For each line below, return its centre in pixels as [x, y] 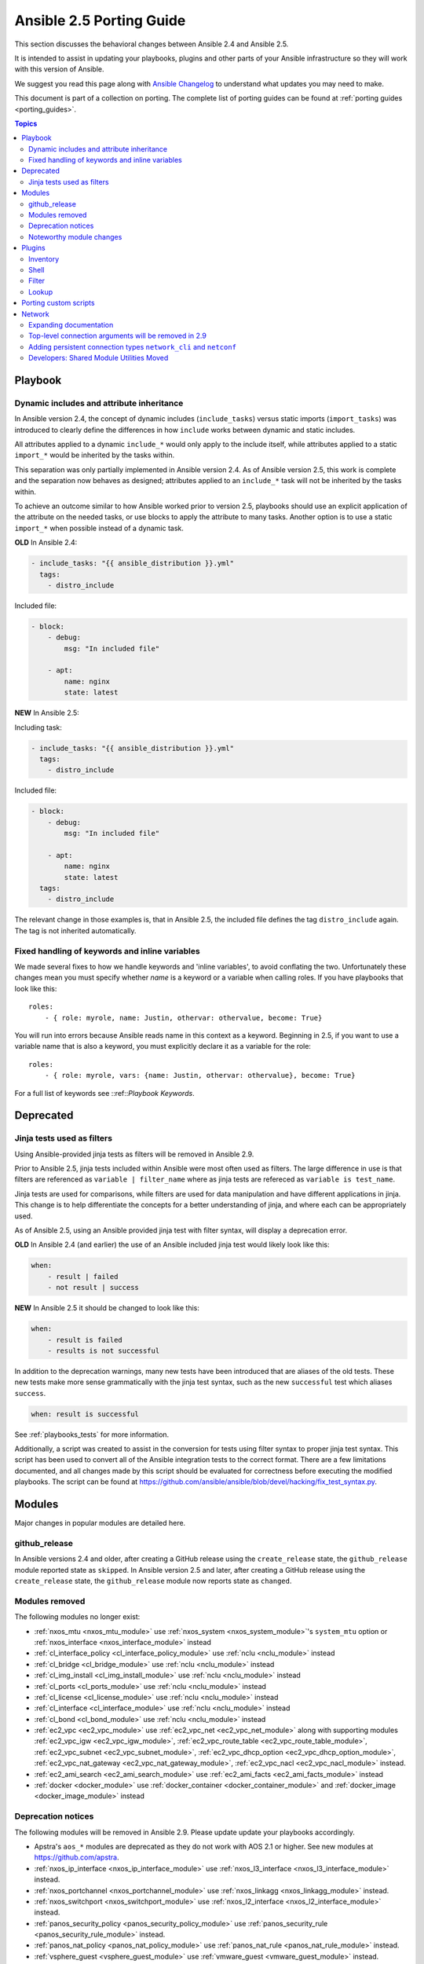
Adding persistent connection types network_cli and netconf [133, 346]
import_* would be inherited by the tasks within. [95, 455]
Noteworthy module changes [75, 236]
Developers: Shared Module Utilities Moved [99, 358]
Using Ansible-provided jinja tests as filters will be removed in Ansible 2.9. [134, 1154]
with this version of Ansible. [60, 69]
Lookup [41, 291]
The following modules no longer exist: [77, 1617]
